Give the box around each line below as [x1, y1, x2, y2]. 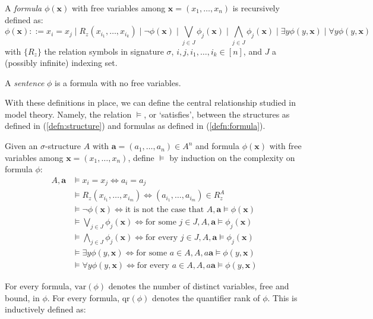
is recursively [232, 2, 280, 14]
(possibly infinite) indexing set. [5, 56, 118, 69]
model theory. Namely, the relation [5, 108, 132, 120]
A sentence [5, 76, 45, 89]
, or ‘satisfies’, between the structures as [144, 108, 290, 120]
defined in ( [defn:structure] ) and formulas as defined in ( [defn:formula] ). [5, 119, 265, 132]
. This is [267, 291, 298, 304]
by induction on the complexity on [169, 151, 295, 163]
